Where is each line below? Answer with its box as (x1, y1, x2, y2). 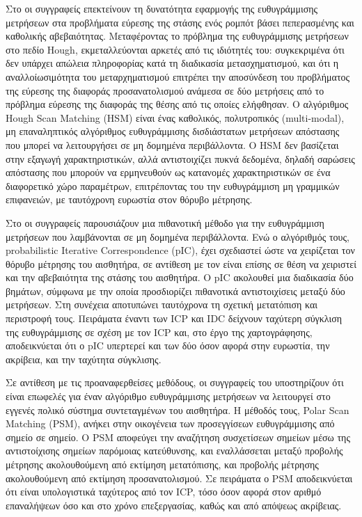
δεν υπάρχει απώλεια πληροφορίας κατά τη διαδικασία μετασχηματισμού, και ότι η (6, 56, 339, 70)
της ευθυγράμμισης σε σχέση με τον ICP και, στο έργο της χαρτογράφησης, (6, 324, 313, 339)
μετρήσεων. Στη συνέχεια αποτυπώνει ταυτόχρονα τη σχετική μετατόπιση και (6, 297, 318, 312)
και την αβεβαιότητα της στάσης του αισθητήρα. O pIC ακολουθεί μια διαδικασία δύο (6, 270, 354, 285)
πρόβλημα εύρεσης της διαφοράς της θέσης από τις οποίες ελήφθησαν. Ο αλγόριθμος (6, 97, 349, 111)
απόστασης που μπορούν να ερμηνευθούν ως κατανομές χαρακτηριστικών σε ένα (6, 165, 331, 180)
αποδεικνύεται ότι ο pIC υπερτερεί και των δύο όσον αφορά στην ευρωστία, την (6, 338, 330, 353)
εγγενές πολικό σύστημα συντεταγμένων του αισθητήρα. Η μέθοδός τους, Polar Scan (6, 402, 349, 417)
